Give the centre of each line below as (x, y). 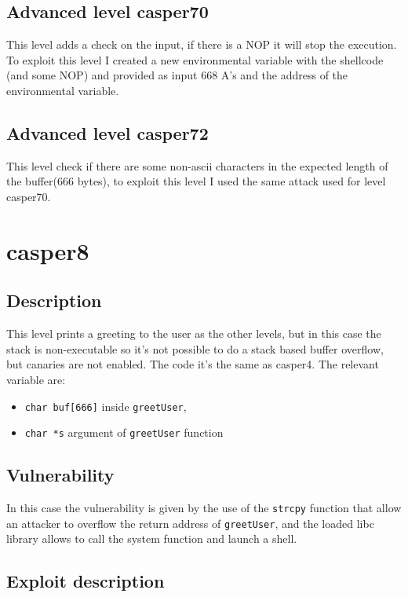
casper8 (48, 250)
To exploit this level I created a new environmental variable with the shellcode (195, 59)
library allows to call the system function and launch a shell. (152, 538)
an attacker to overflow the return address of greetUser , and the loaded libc (190, 523)
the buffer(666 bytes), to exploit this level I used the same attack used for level (196, 181)
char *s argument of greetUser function (124, 432)
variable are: (36, 379)
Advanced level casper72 (107, 132)
